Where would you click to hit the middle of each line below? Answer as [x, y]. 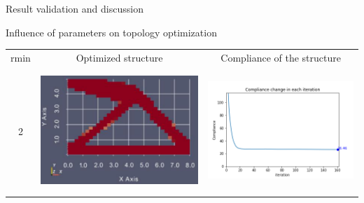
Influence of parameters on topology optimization [111, 32]
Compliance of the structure [281, 57]
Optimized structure [119, 57]
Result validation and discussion [75, 8]
